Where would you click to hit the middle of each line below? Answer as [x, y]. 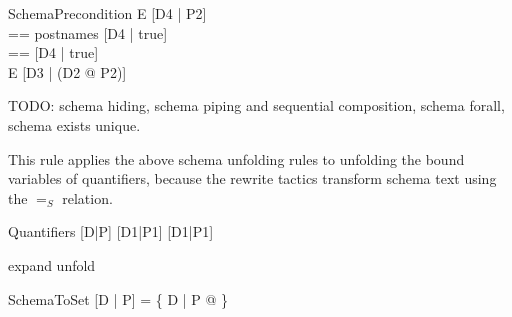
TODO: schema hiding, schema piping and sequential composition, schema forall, [256, 105]
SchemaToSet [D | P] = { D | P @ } [118, 298]
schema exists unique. [74, 124]
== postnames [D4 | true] [88, 32]
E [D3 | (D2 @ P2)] [67, 71]
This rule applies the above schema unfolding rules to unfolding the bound [236, 158]
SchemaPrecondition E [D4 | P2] [107, 13]
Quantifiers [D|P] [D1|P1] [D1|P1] [111, 231]
